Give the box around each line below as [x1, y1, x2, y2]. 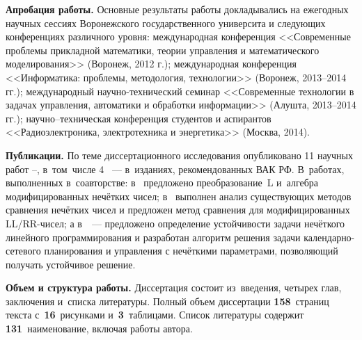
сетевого [6, 243, 41, 258]
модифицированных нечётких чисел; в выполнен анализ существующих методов [6, 188, 352, 203]
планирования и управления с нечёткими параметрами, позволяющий [44, 243, 338, 258]
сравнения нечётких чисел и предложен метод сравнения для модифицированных [6, 202, 350, 217]
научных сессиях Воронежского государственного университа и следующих [6, 15, 326, 30]
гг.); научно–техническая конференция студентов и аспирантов [6, 111, 271, 125]
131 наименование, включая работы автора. [6, 321, 193, 336]
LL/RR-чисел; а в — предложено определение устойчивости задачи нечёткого [6, 216, 345, 230]
